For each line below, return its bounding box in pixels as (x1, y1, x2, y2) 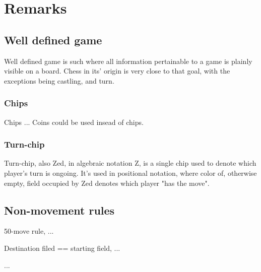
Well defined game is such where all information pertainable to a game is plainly (4, 55, 252, 66)
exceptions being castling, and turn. (4, 75, 114, 86)
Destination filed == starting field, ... (4, 242, 120, 253)
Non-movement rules (4, 202, 115, 218)
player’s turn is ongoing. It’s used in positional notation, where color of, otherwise (4, 167, 257, 178)
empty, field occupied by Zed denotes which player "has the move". (4, 177, 210, 188)
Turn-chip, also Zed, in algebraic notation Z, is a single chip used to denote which (4, 158, 256, 168)
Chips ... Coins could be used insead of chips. (4, 116, 144, 127)
